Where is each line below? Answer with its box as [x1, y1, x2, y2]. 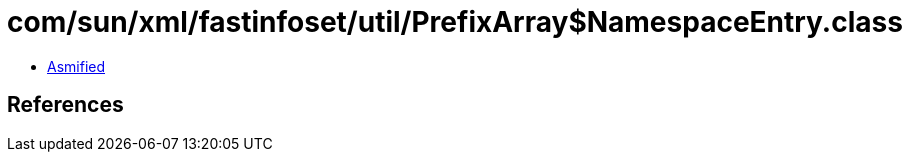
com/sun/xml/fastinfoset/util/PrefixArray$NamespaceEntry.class [7, 5, 903, 39]
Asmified [47, 57, 106, 75]
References [7, 92, 124, 118]
